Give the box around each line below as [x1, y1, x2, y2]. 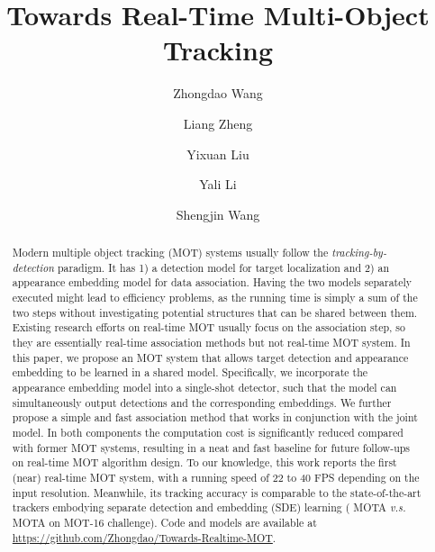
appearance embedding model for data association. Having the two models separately [12, 275, 412, 290]
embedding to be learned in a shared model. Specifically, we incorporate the [12, 365, 368, 380]
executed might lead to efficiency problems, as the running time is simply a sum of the [12, 290, 418, 305]
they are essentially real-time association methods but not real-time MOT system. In [12, 335, 411, 350]
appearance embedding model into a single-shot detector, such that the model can [12, 379, 397, 394]
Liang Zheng [183, 113, 253, 132]
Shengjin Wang [176, 204, 260, 223]
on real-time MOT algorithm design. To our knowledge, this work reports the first [12, 455, 397, 470]
